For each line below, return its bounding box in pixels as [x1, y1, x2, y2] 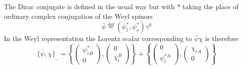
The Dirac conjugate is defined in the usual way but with [4, 1, 175, 11]
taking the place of [183, 1, 239, 11]
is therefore [205, 33, 239, 43]
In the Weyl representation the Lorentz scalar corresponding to [4, 33, 192, 43]
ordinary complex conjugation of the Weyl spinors [4, 11, 153, 21]
